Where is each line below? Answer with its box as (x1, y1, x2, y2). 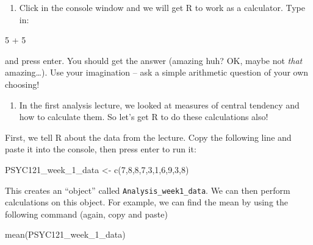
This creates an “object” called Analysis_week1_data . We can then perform (5, 183, 290, 196)
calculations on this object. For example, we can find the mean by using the (5, 196, 289, 208)
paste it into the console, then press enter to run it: (5, 143, 196, 155)
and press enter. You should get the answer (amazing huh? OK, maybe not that (5, 54, 303, 66)
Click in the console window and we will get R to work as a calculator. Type (19, 1, 305, 13)
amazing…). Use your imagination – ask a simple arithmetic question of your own (5, 66, 309, 79)
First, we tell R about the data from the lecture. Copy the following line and (5, 130, 292, 143)
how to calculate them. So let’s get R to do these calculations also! (19, 110, 268, 123)
